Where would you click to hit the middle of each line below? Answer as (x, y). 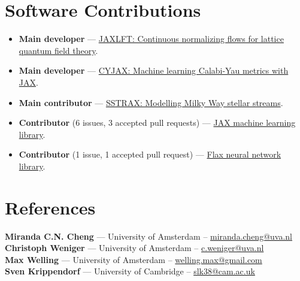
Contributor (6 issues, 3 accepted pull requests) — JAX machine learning (157, 123)
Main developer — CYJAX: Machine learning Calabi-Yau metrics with (154, 70)
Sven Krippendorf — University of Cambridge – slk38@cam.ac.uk (130, 271)
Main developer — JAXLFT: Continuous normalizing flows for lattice (151, 39)
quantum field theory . (58, 50)
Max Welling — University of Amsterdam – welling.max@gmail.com (134, 259)
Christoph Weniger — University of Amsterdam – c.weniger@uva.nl (134, 248)
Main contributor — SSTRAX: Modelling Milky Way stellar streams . (151, 102)
